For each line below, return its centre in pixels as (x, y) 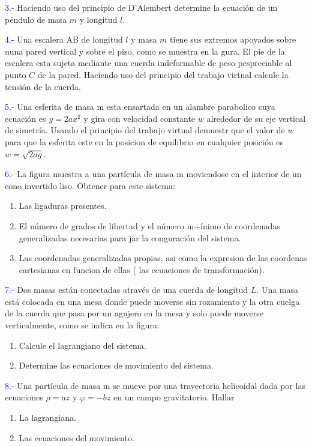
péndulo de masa (36, 19)
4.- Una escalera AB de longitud (64, 39)
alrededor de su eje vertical (256, 118)
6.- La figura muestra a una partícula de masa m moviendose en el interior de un (153, 174)
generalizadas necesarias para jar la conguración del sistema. (130, 237)
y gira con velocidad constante (139, 118)
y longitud (98, 19)
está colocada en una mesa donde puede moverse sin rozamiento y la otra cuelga (152, 301)
